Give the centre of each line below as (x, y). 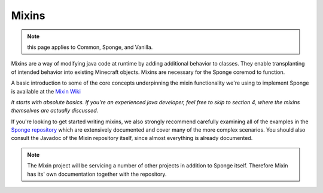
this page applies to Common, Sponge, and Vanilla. (90, 47)
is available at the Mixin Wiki (46, 91)
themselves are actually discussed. (55, 111)
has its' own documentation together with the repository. (97, 174)
